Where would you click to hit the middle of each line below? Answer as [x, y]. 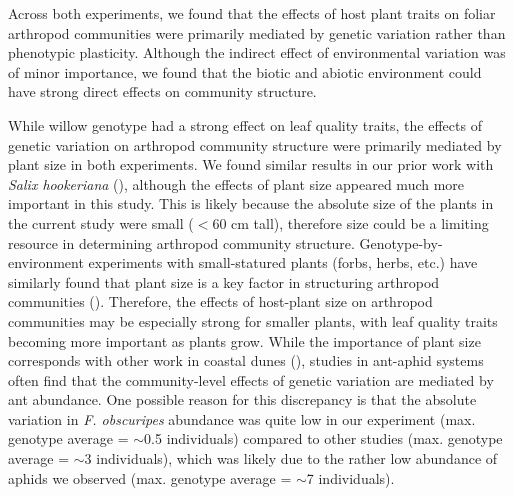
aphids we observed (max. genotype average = [150, 477]
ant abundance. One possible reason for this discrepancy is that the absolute [242, 399]
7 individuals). [350, 477]
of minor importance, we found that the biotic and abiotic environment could [245, 71]
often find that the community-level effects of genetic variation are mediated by [251, 379]
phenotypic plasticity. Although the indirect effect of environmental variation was [257, 52]
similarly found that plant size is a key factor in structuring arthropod [224, 281]
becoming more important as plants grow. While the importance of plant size [244, 340]
